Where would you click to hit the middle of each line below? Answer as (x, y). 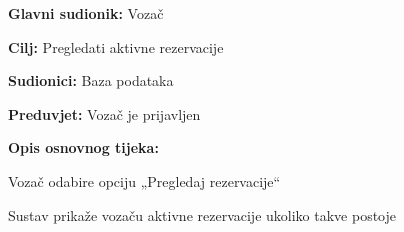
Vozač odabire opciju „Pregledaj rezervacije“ (144, 180)
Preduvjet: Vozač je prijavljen (104, 113)
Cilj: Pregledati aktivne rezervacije (116, 46)
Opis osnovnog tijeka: (83, 147)
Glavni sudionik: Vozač (86, 13)
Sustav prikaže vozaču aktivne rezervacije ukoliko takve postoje (202, 214)
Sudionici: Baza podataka (91, 80)
